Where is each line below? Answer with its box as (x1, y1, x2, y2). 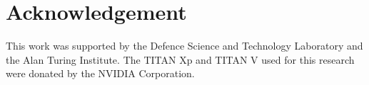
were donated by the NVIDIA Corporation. (6, 66, 195, 81)
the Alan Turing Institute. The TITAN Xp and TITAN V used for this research (6, 52, 355, 67)
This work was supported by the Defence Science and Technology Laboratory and (6, 38, 363, 53)
